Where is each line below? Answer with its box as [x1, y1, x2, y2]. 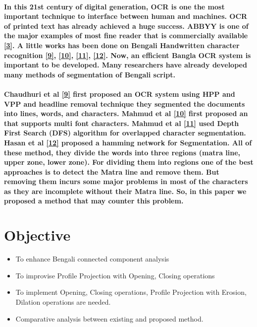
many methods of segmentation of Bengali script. [4, 69, 175, 79]
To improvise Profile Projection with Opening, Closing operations [15, 270, 215, 280]
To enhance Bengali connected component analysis [15, 254, 169, 264]
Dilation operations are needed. [15, 296, 111, 307]
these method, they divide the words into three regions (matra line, [4, 147, 241, 157]
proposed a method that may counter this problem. [4, 196, 184, 206]
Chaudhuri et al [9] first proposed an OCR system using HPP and [4, 88, 235, 99]
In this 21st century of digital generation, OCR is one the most [4, 1, 225, 11]
